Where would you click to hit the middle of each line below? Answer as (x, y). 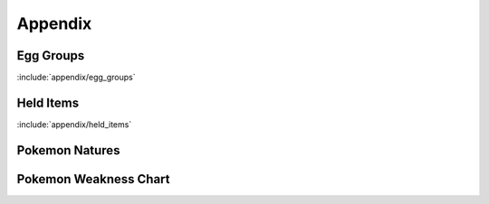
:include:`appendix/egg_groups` (76, 78)
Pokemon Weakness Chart (93, 179)
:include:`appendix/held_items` (74, 124)
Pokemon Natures (68, 150)
